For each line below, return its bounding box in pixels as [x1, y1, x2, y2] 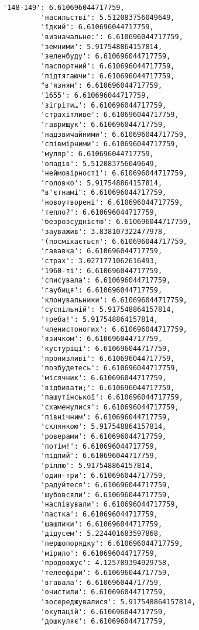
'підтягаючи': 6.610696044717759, [40, 71, 175, 80]
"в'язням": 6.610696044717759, [40, 81, 163, 90]
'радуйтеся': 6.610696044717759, [40, 481, 171, 490]
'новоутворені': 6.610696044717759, [40, 198, 183, 207]
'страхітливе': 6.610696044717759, [40, 111, 179, 119]
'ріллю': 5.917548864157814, [40, 461, 154, 470]
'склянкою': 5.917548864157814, [40, 422, 167, 431]
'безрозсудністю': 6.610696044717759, [40, 218, 192, 226]
